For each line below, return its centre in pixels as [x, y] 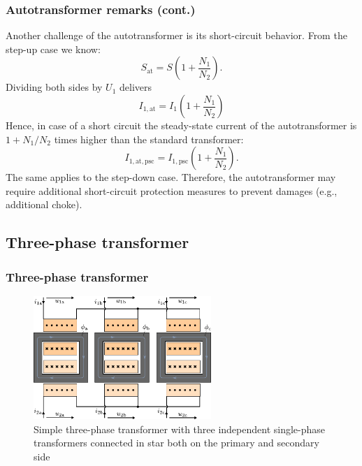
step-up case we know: [53, 49]
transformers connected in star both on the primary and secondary [176, 443]
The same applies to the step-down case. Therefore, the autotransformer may [171, 177]
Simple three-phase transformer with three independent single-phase [180, 429]
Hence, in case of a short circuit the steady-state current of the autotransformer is [181, 125]
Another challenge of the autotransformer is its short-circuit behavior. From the [176, 35]
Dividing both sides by [54, 87]
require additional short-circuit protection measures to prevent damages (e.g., [172, 190]
